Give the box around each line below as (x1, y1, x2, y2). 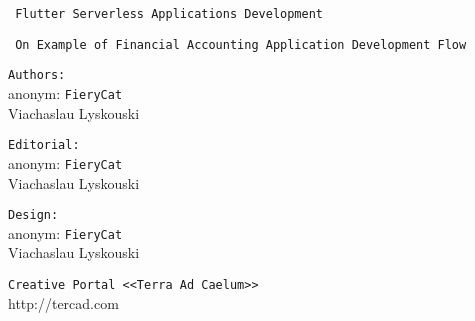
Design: (8, 208, 59, 223)
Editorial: (8, 138, 80, 153)
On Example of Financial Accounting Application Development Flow (15, 37, 467, 52)
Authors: (8, 68, 66, 83)
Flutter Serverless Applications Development (15, 7, 323, 21)
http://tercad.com (8, 292, 119, 313)
